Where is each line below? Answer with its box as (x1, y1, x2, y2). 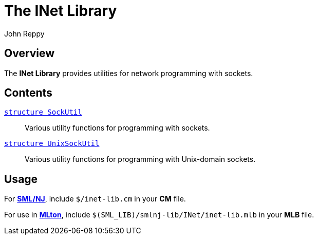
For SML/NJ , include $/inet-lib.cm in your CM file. (4, 194, 186, 204)
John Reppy (4, 29, 45, 38)
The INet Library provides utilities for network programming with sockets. (4, 68, 253, 78)
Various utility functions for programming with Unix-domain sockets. (25, 155, 256, 164)
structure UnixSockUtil (4, 139, 100, 148)
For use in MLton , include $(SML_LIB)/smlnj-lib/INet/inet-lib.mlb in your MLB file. (4, 210, 314, 219)
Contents (4, 86, 52, 100)
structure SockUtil (4, 108, 82, 117)
